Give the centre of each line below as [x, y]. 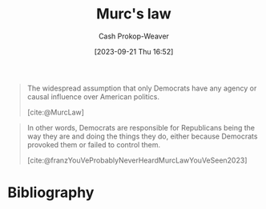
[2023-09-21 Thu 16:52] [134, 51]
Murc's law [134, 14]
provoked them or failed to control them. [94, 144]
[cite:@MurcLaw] [56, 112]
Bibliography [51, 193]
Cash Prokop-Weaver [134, 36]
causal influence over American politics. [93, 96]
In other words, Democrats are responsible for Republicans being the [141, 127]
